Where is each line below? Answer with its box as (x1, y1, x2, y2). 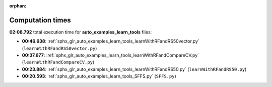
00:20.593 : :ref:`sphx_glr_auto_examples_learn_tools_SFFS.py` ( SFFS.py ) (22, 73, 176, 79)
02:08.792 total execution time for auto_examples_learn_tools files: (9, 29, 152, 35)
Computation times (9, 15, 71, 24)
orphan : (9, 3, 27, 8)
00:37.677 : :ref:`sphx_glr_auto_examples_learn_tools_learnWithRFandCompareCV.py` (22, 52, 199, 58)
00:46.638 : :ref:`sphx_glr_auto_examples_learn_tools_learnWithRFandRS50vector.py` (22, 38, 200, 44)
